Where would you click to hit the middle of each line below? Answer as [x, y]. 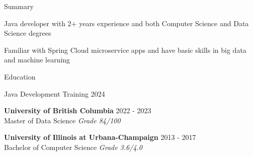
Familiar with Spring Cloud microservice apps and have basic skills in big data [125, 50]
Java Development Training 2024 [55, 93]
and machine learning [37, 60]
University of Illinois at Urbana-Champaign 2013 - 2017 [100, 137]
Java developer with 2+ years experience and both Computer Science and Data [126, 23]
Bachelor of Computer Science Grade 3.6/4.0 [73, 147]
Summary [19, 6]
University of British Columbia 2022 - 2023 [78, 110]
